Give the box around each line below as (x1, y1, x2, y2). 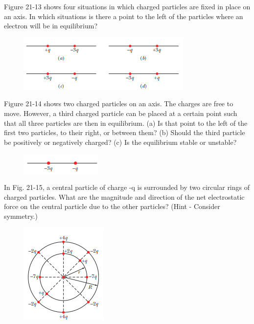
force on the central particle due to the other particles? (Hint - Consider (4, 201, 220, 211)
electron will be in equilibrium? (4, 21, 98, 31)
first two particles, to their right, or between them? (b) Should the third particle (4, 127, 245, 138)
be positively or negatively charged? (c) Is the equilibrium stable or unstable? (4, 137, 237, 147)
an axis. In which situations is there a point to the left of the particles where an (4, 11, 243, 21)
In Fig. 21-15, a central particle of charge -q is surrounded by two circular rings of (4, 182, 250, 192)
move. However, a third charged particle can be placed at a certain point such (4, 108, 237, 118)
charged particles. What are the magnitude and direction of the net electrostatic (4, 191, 245, 202)
